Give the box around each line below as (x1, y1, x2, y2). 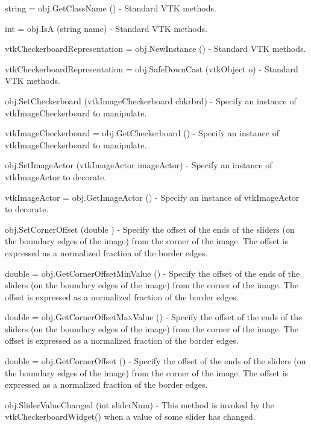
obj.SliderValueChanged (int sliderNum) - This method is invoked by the (5, 398, 274, 411)
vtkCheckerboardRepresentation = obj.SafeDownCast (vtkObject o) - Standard (5, 62, 298, 75)
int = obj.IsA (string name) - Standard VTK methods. (5, 22, 207, 34)
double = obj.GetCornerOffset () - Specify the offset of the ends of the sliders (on (5, 355, 306, 367)
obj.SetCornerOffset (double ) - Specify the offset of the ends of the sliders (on (5, 223, 295, 235)
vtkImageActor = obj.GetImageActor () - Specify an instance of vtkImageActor (5, 191, 300, 203)
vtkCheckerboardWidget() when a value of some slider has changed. (5, 410, 256, 423)
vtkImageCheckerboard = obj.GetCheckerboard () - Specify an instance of (5, 127, 279, 139)
